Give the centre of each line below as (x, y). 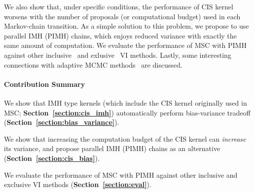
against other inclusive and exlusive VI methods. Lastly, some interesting (118, 55)
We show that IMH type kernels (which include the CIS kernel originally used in (126, 102)
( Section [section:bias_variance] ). (62, 122)
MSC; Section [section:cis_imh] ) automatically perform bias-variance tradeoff (127, 112)
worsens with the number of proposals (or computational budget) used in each (122, 16)
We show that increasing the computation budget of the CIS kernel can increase (125, 138)
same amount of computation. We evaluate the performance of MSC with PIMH (125, 45)
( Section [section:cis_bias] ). (52, 158)
